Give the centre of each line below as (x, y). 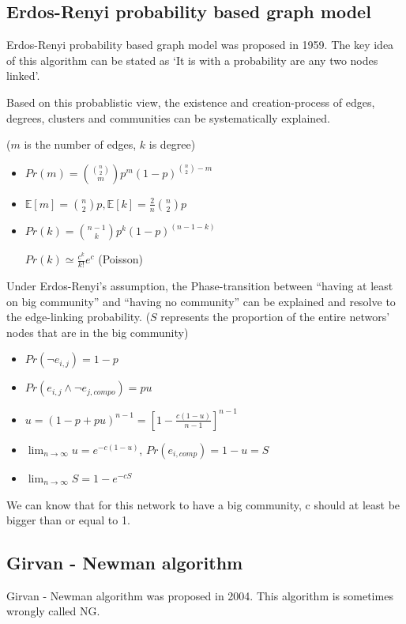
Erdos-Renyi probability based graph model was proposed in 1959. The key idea (200, 45)
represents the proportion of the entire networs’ (275, 317)
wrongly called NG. (53, 611)
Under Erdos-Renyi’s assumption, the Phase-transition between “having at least (200, 286)
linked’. (23, 76)
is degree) (172, 144)
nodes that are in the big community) (98, 332)
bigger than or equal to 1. (68, 520)
